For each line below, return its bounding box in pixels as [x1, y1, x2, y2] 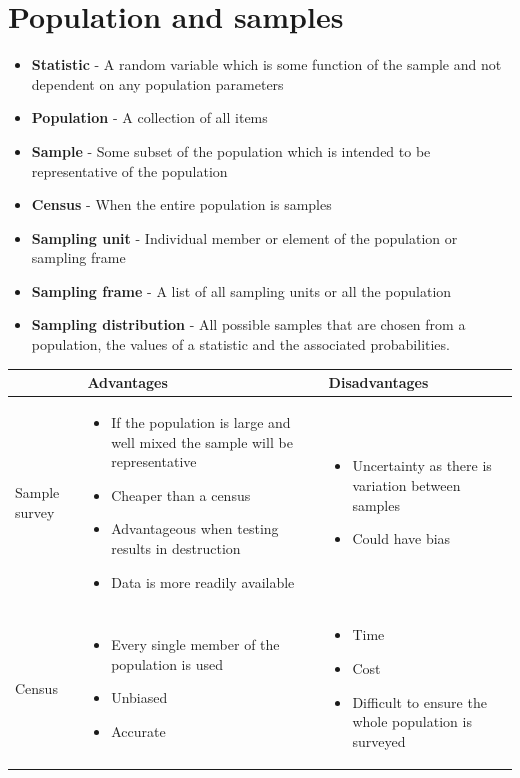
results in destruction [111, 537, 241, 558]
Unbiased [111, 687, 168, 708]
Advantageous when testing [111, 518, 279, 539]
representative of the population [31, 160, 228, 181]
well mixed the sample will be [111, 431, 293, 452]
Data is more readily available [111, 571, 295, 592]
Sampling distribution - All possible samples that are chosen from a [31, 314, 466, 335]
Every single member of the [111, 634, 280, 655]
